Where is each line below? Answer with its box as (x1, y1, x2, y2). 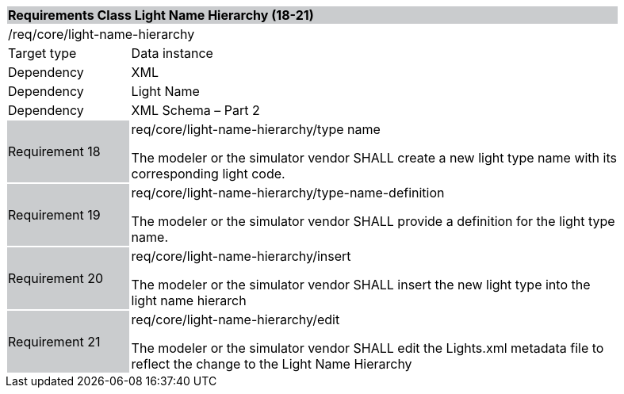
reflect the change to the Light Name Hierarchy (131, 356, 412, 372)
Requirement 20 (8, 270, 103, 286)
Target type (8, 45, 77, 61)
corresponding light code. (131, 166, 285, 182)
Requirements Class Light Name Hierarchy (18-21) (8, 7, 314, 23)
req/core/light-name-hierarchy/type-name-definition (131, 185, 445, 201)
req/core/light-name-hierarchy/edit (131, 312, 340, 327)
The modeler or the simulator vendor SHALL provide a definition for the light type (131, 213, 615, 229)
